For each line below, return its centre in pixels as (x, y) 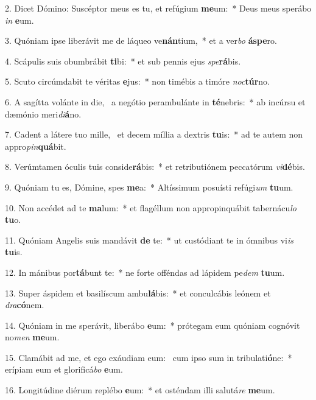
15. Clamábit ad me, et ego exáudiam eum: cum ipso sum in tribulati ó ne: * (149, 357)
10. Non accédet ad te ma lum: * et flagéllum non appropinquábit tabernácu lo (151, 207)
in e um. (19, 20)
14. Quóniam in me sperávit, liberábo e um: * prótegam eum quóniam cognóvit (153, 325)
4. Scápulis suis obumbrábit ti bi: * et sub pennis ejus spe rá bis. (123, 61)
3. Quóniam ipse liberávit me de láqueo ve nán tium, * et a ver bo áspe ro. (141, 40)
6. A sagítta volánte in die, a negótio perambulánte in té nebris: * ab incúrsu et (155, 101)
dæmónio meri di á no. (43, 114)
